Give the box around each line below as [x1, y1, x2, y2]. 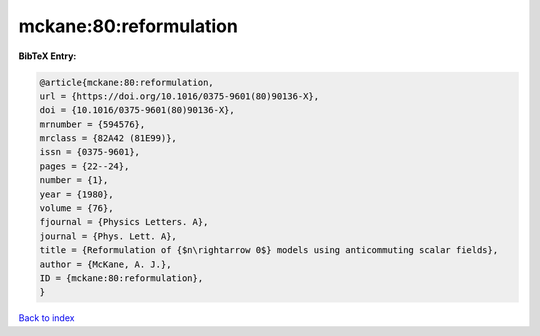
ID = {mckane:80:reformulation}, [39, 273, 204, 284]
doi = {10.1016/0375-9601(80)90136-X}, [39, 105, 235, 116]
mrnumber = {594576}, [39, 118, 146, 130]
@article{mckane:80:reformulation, [39, 76, 214, 88]
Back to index [18, 312, 75, 324]
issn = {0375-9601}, [39, 146, 140, 158]
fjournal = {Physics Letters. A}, [39, 216, 209, 228]
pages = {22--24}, [39, 160, 130, 172]
